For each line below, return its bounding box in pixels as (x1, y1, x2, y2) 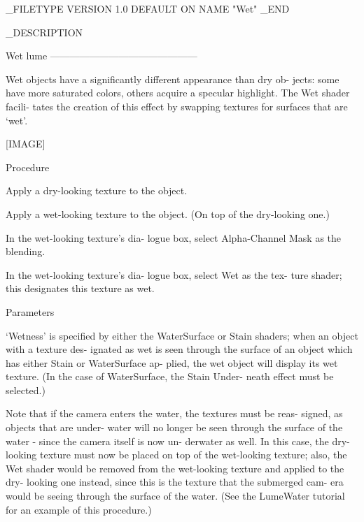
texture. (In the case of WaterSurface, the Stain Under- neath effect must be (6, 369, 334, 384)
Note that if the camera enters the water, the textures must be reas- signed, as (6, 406, 343, 421)
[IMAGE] (6, 136, 45, 151)
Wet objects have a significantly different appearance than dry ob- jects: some (6, 71, 339, 86)
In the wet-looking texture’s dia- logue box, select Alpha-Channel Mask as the (6, 230, 342, 245)
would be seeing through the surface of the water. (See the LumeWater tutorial (6, 488, 345, 503)
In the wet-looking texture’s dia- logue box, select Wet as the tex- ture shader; (6, 267, 342, 282)
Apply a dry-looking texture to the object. (6, 183, 188, 198)
